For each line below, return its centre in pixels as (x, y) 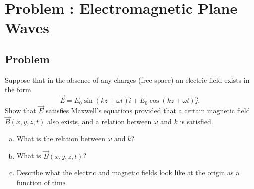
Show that (21, 111)
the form (18, 89)
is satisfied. (196, 121)
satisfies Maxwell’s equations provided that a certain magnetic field (148, 111)
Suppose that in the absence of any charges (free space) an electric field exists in (127, 79)
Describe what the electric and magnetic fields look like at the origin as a (128, 172)
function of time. (42, 182)
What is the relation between (61, 138)
